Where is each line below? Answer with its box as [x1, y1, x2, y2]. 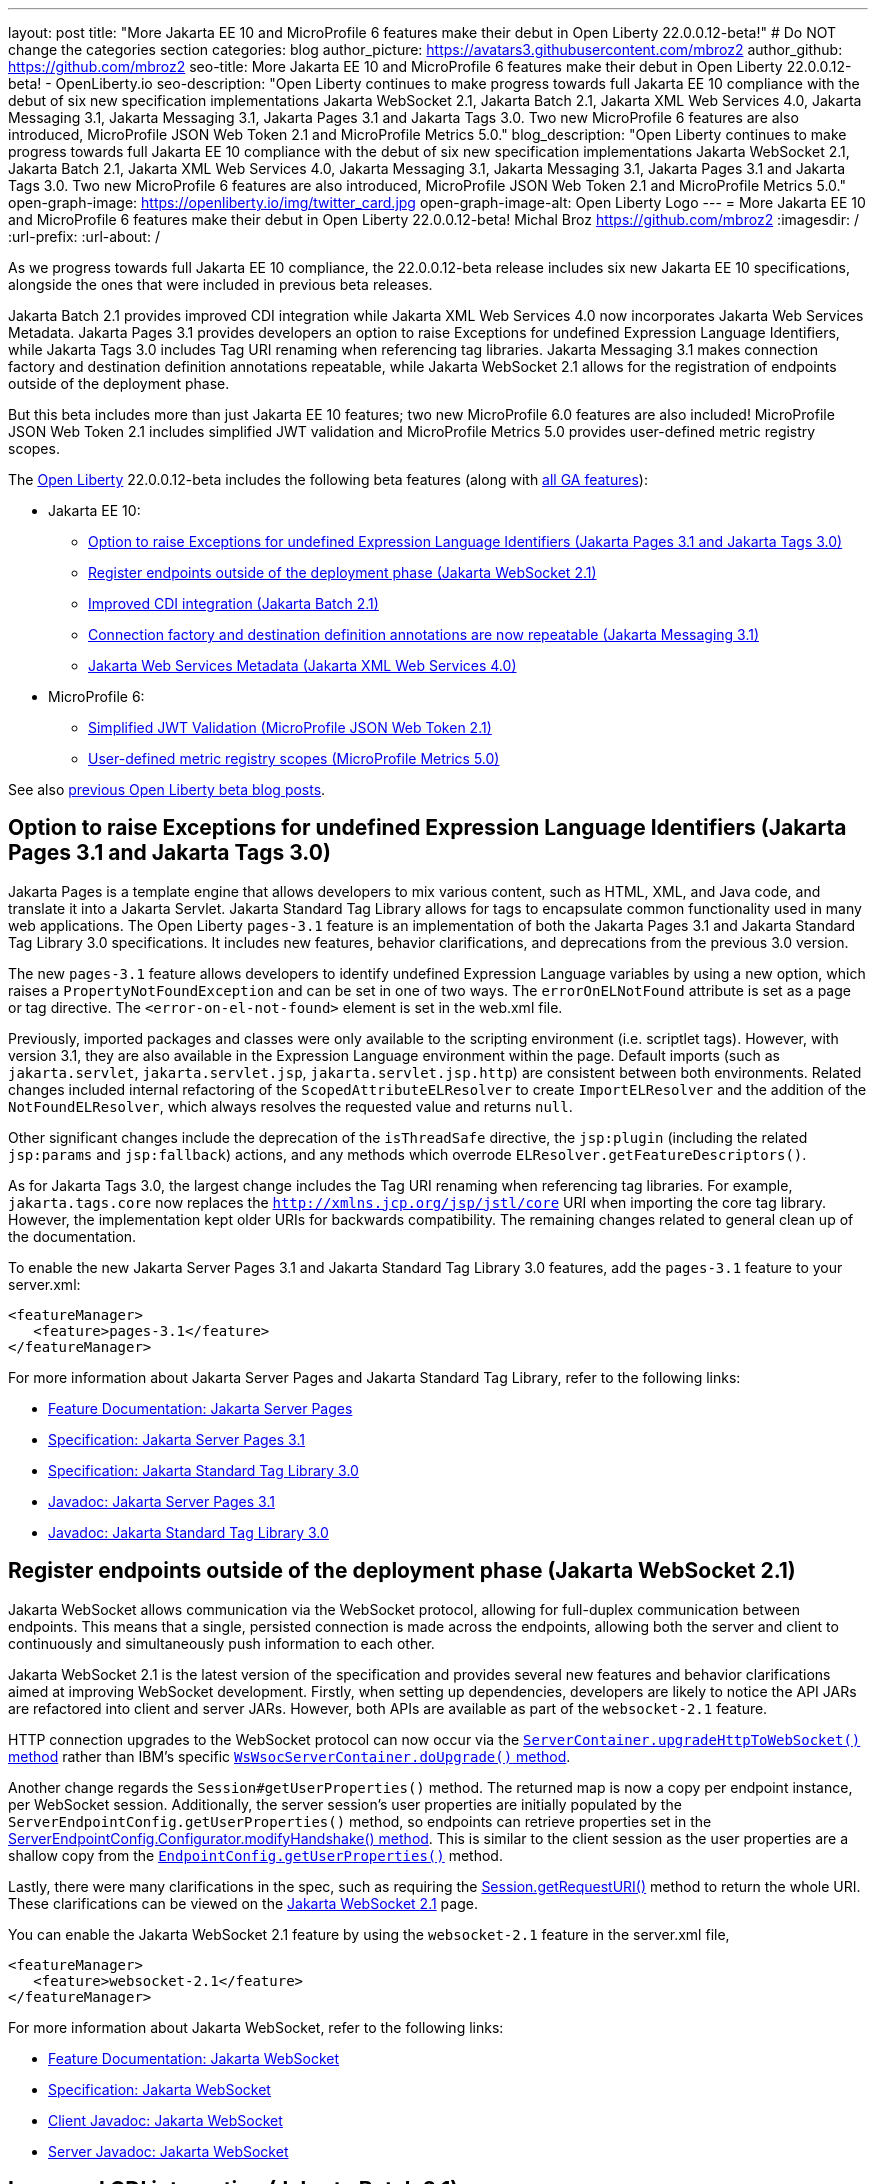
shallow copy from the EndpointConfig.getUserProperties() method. [8, 1846, 503, 1864]
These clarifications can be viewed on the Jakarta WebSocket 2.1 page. [8, 1894, 478, 1912]
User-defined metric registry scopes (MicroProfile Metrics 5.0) [88, 750, 500, 767]
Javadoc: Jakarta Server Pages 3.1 [48, 1492, 275, 1510]
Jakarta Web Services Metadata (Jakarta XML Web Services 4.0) [88, 657, 517, 674]
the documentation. [8, 1227, 137, 1245]
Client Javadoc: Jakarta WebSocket [48, 2111, 283, 2129]
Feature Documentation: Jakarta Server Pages [48, 1399, 353, 1417]
